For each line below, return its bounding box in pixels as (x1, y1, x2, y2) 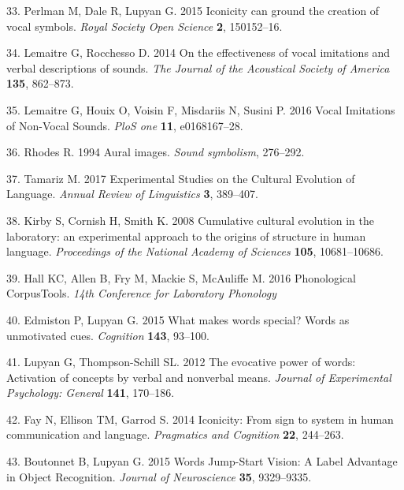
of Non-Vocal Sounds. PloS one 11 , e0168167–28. (6, 117, 243, 133)
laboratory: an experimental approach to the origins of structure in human (6, 227, 366, 244)
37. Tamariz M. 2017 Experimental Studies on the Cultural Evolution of (6, 170, 355, 186)
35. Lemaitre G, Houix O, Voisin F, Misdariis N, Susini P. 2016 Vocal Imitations (6, 101, 395, 118)
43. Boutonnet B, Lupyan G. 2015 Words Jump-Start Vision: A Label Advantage (6, 453, 398, 469)
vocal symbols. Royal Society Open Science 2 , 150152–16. (6, 17, 283, 34)
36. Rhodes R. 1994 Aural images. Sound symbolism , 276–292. (6, 144, 305, 160)
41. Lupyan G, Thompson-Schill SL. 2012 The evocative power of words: (6, 353, 356, 370)
